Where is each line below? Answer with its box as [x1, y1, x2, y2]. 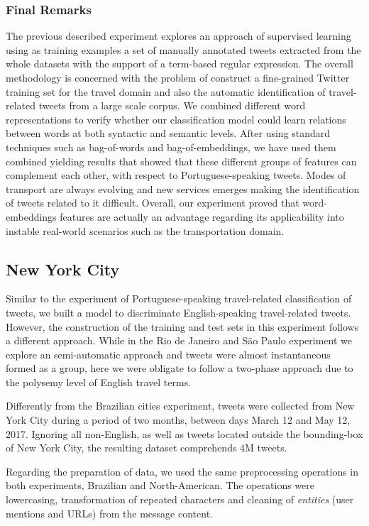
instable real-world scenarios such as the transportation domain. [6, 223, 285, 238]
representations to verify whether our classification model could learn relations [6, 111, 346, 126]
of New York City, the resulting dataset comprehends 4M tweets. [6, 440, 287, 455]
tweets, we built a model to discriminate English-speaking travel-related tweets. [6, 305, 351, 319]
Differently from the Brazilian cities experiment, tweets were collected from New [6, 398, 355, 413]
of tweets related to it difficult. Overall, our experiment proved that [6, 195, 299, 210]
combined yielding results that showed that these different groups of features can [6, 153, 357, 168]
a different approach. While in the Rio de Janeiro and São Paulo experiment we [6, 333, 353, 348]
